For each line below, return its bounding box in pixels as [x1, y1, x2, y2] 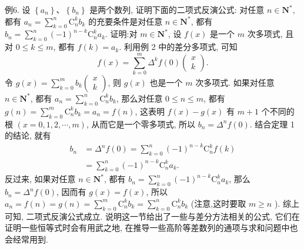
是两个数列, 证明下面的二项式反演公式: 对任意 [89, 4, 265, 15]
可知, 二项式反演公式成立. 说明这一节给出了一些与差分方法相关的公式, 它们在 [5, 210, 300, 222]
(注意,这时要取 [191, 197, 246, 209]
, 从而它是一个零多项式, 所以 [86, 117, 196, 130]
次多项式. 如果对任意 [195, 76, 275, 88]
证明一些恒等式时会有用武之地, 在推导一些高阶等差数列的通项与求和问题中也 [5, 221, 298, 234]
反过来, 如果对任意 [5, 173, 76, 185]
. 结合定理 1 [249, 117, 295, 130]
